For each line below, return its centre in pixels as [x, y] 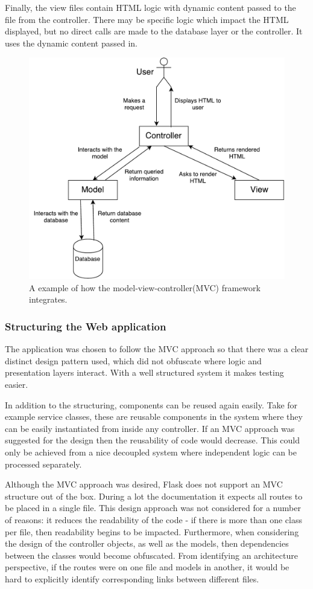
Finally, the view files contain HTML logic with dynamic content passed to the [150, 7]
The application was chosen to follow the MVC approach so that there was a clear [157, 349]
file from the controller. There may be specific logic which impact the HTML [147, 19]
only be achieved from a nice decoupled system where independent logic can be [151, 452]
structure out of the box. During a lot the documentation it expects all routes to [154, 496]
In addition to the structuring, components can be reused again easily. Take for [151, 404]
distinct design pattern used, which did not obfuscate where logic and [133, 360]
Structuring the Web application [86, 326]
